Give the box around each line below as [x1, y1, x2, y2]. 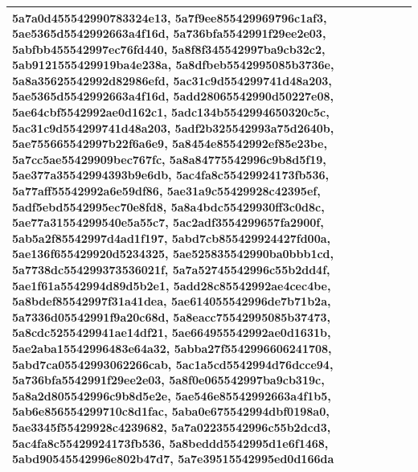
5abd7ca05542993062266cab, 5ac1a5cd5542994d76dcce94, [12, 355, 334, 372]
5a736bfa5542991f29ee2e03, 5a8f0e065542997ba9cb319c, [12, 371, 325, 388]
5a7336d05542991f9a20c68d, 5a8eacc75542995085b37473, [12, 308, 330, 325]
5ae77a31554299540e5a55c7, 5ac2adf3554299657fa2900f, [12, 214, 324, 231]
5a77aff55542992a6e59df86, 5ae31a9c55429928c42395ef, [12, 183, 321, 199]
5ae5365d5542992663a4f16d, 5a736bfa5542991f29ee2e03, [12, 25, 326, 42]
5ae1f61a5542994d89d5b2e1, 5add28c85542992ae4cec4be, [12, 277, 331, 293]
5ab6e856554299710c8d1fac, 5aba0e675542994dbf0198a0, [12, 403, 330, 420]
